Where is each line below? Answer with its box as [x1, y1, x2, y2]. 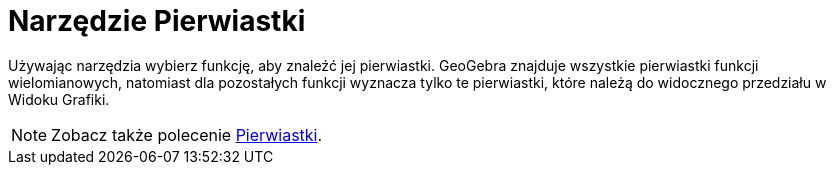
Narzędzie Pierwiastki [8, 4, 306, 38]
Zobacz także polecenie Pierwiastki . [51, 124, 323, 145]
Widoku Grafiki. [8, 90, 110, 108]
